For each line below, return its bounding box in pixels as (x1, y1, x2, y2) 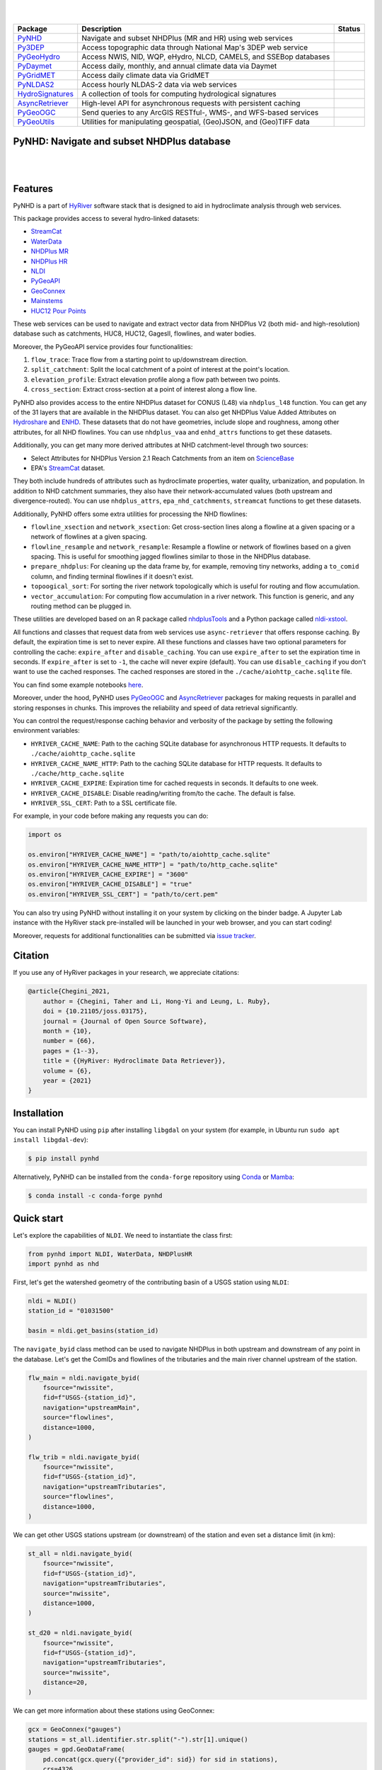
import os (28, 830, 62, 839)
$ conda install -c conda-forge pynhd (28, 1192, 163, 1200)
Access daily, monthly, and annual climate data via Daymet (81, 61, 277, 71)
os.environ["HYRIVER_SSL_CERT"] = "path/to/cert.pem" (28, 890, 219, 898)
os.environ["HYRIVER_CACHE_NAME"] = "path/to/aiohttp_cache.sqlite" (28, 850, 271, 859)
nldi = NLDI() (28, 1297, 77, 1306)
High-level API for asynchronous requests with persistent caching (81, 98, 301, 108)
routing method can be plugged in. (30, 602, 132, 610)
